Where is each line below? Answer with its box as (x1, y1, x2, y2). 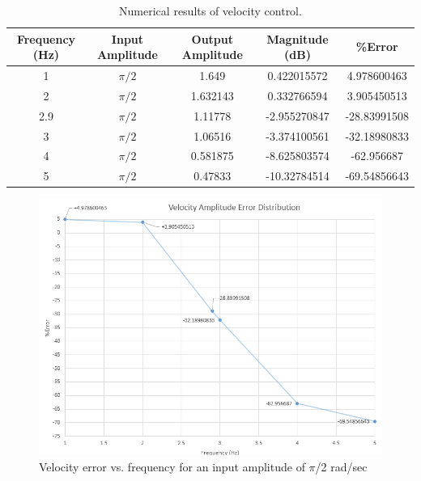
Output (191, 30, 233, 47)
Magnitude (266, 30, 329, 47)
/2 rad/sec (315, 458, 368, 475)
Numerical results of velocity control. (119, 2, 302, 19)
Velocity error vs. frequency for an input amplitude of (39, 458, 305, 475)
